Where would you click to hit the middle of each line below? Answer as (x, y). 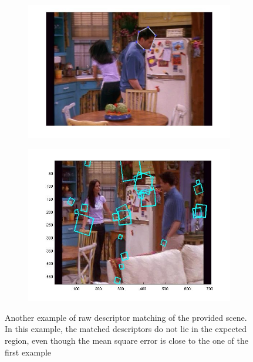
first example (28, 352)
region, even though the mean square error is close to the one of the (126, 341)
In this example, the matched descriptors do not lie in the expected (126, 329)
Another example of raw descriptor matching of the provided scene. (126, 317)
